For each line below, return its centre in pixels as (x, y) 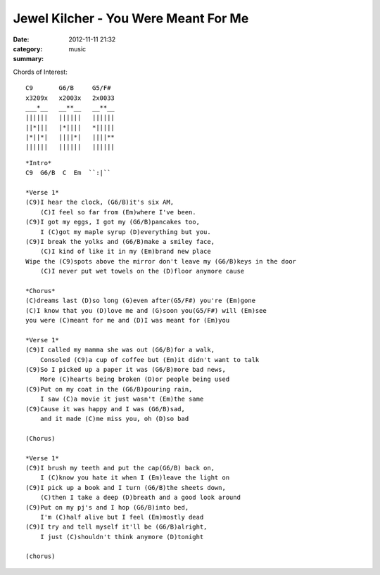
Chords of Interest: (40, 72)
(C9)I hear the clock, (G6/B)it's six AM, (100, 202)
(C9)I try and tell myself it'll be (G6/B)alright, (116, 527)
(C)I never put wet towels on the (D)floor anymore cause (142, 271)
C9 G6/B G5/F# (68, 88)
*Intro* (39, 163)
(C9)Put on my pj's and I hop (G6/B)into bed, (107, 507)
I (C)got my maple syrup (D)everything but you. (125, 232)
